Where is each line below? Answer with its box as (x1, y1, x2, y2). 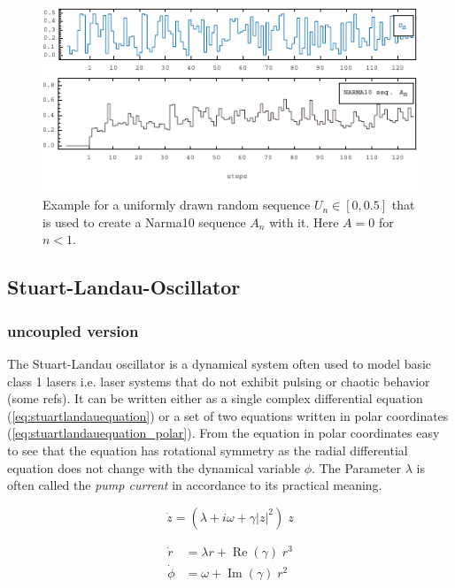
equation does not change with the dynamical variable (7, 458, 301, 477)
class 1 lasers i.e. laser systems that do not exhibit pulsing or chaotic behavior (7, 371, 430, 390)
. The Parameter (312, 458, 402, 477)
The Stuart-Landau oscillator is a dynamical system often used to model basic (7, 355, 432, 373)
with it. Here (269, 212, 339, 231)
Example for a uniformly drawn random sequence (42, 195, 311, 214)
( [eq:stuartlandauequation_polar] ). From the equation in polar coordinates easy (7, 424, 440, 442)
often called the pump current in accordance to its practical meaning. (7, 476, 382, 494)
